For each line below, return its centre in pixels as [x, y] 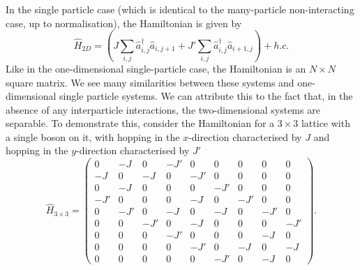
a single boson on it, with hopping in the [93, 136]
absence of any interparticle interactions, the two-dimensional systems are [163, 109]
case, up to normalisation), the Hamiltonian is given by [124, 23]
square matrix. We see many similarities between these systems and [150, 82]
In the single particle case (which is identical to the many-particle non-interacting [180, 9]
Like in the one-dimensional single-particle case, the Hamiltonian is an [156, 68]
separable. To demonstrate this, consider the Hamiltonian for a [140, 123]
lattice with [325, 123]
